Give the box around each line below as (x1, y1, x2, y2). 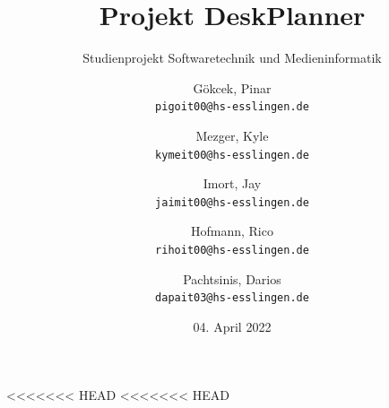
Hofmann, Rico (191, 221, 273, 240)
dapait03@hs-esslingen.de (155, 291, 309, 305)
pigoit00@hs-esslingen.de (155, 100, 309, 114)
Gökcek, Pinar (193, 78, 272, 97)
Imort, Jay (203, 174, 262, 193)
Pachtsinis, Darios (183, 269, 281, 288)
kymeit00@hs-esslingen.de (155, 148, 309, 161)
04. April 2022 (193, 317, 272, 335)
